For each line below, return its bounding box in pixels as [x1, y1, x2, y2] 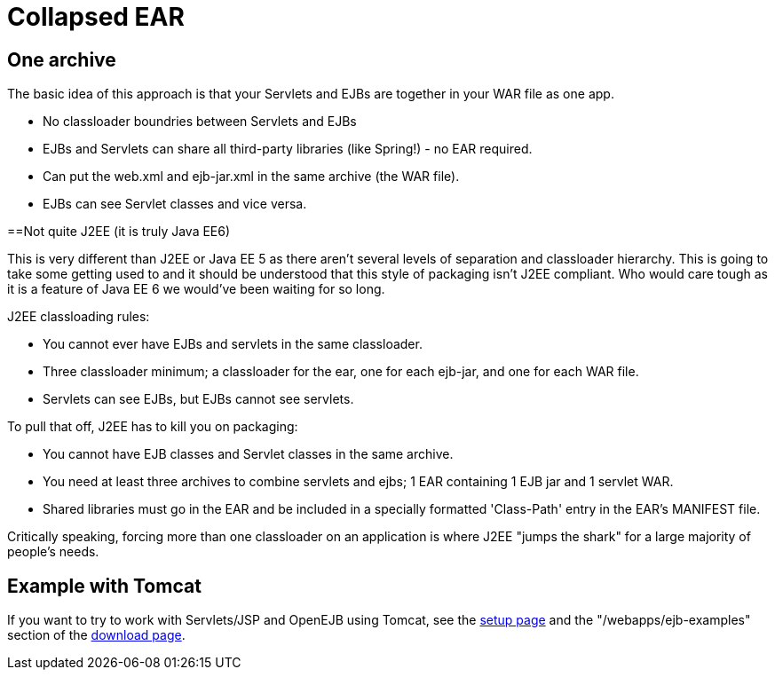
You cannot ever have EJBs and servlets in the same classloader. [43, 336, 423, 352]
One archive [7, 48, 116, 71]
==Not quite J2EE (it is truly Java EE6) [7, 224, 231, 240]
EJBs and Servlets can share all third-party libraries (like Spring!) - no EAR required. [43, 141, 533, 157]
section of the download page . [7, 627, 186, 643]
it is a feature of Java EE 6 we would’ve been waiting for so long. [7, 281, 385, 297]
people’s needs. [7, 544, 99, 560]
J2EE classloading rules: [7, 309, 150, 325]
